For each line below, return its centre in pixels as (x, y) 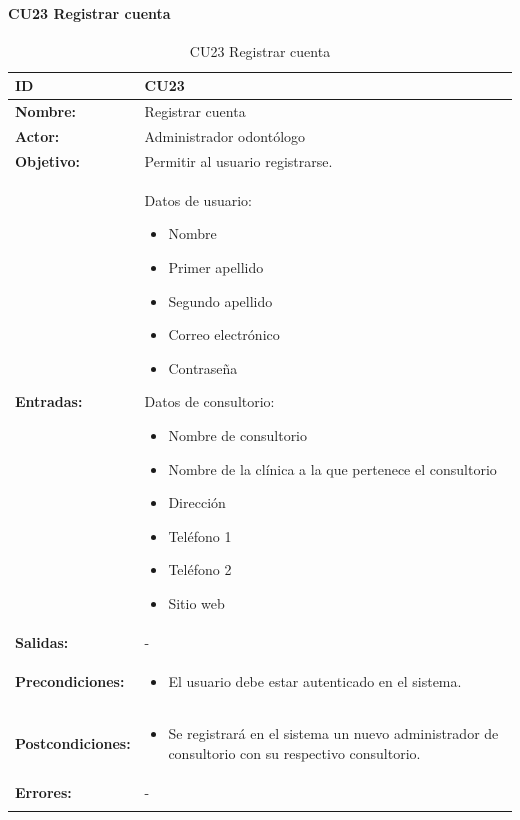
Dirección (197, 502)
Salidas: (42, 641)
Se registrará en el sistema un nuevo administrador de (333, 733)
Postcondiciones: (73, 743)
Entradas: (49, 401)
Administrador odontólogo (225, 136)
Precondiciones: (70, 680)
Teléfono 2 (200, 569)
